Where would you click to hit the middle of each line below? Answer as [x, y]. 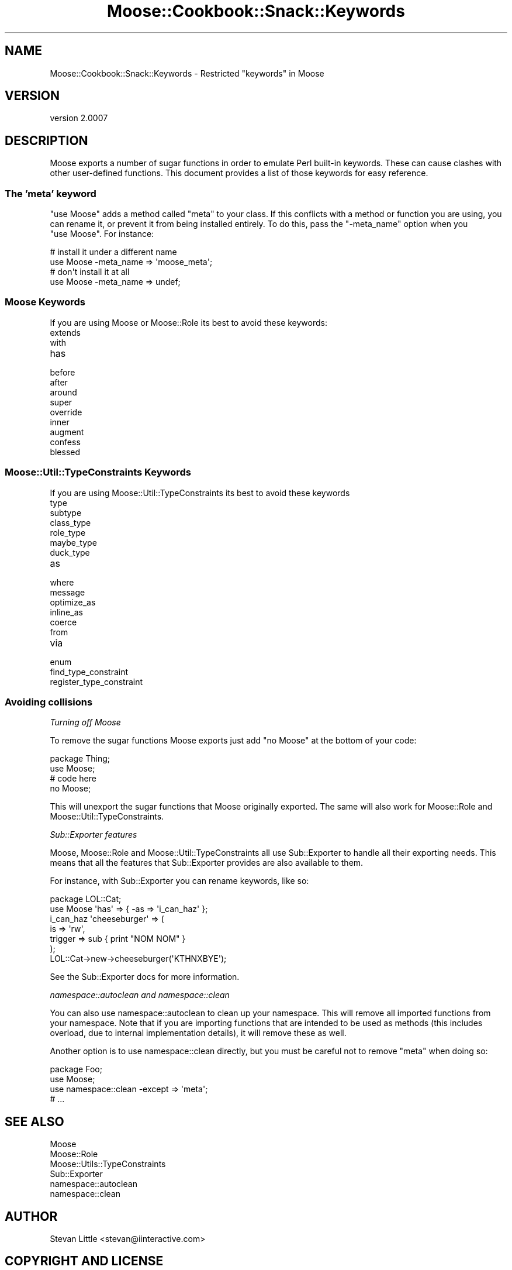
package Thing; [80, 759]
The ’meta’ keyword [51, 193]
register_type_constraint [96, 682]
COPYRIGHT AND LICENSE [84, 1261]
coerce [63, 622]
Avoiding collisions [49, 702]
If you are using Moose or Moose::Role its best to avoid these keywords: [188, 322]
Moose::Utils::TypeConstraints [108, 1164]
